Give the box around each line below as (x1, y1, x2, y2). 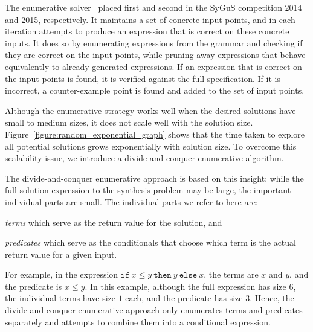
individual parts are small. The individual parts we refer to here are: (5, 195, 258, 208)
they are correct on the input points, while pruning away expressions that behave (5, 48, 306, 61)
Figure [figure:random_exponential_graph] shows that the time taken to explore (5, 127, 305, 140)
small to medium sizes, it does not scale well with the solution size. (5, 116, 253, 129)
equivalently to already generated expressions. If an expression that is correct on (5, 60, 302, 72)
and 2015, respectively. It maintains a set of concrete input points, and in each (5, 13, 295, 25)
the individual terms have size (5, 292, 115, 304)
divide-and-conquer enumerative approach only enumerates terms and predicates (5, 304, 303, 316)
